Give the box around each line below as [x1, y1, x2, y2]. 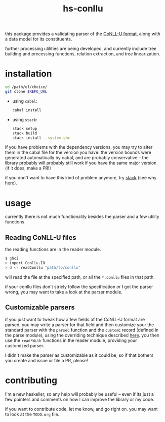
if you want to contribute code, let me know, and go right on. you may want [5, 406, 158, 412]
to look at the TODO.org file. [5, 411, 60, 417]
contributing [5, 375, 58, 386]
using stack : [12, 117, 38, 123]
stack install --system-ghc [12, 135, 70, 140]
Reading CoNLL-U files [5, 233, 77, 242]
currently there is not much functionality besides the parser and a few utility [5, 213, 160, 220]
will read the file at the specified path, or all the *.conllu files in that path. [5, 274, 155, 280]
